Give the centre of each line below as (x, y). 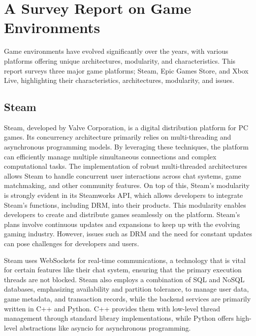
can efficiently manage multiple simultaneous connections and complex (110, 156)
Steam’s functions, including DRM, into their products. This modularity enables (125, 205)
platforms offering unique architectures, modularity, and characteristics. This (120, 60)
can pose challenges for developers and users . (72, 243)
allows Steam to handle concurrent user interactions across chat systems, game (123, 175)
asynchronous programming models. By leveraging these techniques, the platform (126, 147)
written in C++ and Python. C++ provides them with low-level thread (112, 308)
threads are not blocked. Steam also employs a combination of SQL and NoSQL (124, 279)
